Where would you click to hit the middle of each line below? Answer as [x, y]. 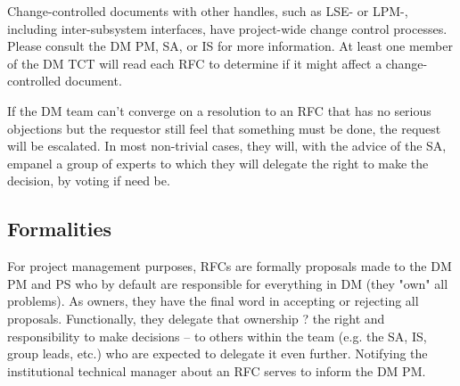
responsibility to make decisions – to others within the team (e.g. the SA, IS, [217, 336]
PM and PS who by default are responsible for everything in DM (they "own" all [228, 283]
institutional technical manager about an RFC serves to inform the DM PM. [217, 370]
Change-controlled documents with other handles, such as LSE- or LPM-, [208, 11]
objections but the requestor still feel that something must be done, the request [224, 128]
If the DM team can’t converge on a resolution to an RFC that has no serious [219, 110]
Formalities [60, 229]
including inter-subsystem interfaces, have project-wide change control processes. [227, 28]
